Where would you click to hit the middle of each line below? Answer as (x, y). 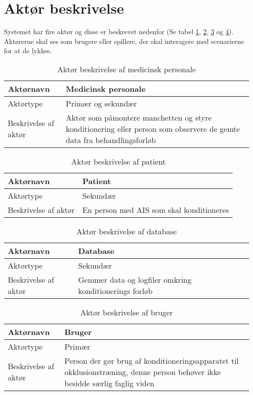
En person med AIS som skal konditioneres (156, 209)
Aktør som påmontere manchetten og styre (139, 117)
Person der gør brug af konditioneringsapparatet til (152, 360)
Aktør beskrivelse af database (126, 231)
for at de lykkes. (28, 51)
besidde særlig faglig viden (109, 383)
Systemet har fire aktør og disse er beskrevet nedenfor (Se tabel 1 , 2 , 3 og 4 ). (119, 31)
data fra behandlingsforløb (111, 140)
